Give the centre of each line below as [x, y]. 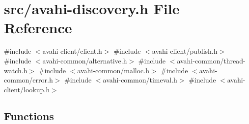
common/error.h [28, 80]
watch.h [16, 70]
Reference [38, 28]
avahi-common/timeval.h [140, 80]
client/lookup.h [27, 89]
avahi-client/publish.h [185, 51]
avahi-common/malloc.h [113, 70]
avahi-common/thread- [211, 60]
